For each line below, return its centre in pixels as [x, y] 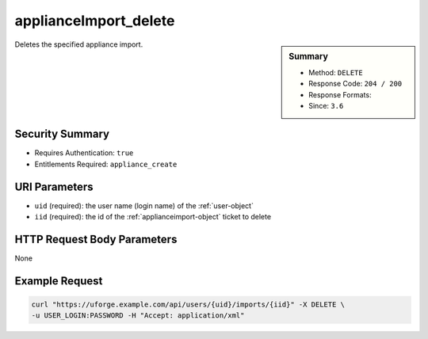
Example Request [59, 281]
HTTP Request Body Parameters [96, 239]
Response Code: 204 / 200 [355, 84]
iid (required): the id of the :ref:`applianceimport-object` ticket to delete [153, 217]
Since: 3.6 [326, 105]
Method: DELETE [336, 72]
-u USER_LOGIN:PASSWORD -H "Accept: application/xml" [138, 316]
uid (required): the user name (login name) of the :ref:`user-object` [144, 205]
